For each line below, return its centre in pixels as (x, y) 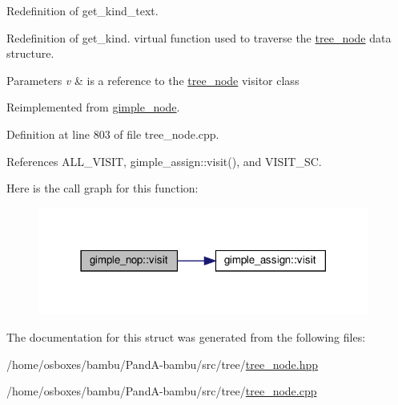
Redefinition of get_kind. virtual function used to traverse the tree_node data (199, 37)
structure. (30, 53)
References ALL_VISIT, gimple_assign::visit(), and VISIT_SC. (164, 161)
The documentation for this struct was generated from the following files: (186, 337)
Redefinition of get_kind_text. (82, 10)
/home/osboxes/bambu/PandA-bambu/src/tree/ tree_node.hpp (163, 364)
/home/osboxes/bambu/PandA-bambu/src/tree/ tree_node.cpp (162, 391)
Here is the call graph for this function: (103, 188)
